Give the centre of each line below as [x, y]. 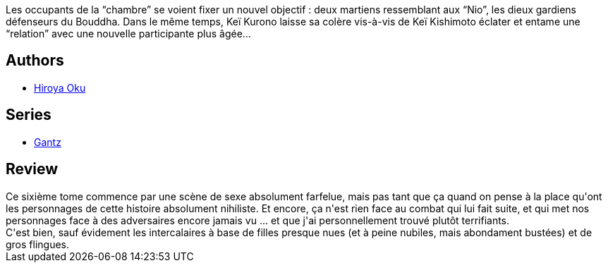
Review [32, 169]
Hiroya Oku [60, 87]
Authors [35, 61]
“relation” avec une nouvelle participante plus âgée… [128, 33]
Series [29, 115]
